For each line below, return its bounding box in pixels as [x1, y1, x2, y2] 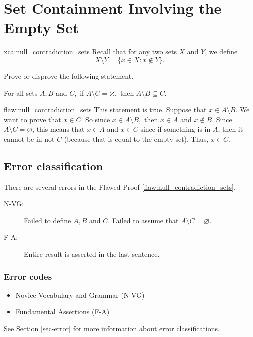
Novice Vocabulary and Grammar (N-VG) [15, 289, 145, 300]
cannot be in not [4, 133, 55, 144]
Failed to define [24, 215, 71, 225]
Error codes [4, 270, 52, 282]
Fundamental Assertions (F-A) [15, 306, 110, 317]
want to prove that [4, 114, 61, 124]
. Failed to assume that [108, 215, 179, 225]
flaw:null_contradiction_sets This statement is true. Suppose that [4, 104, 207, 115]
